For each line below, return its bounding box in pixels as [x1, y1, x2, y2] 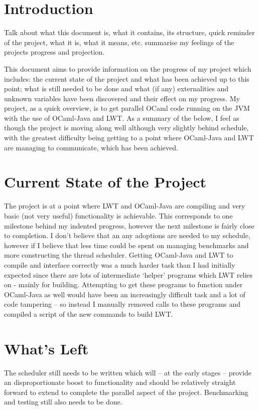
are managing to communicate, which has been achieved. [4, 142, 178, 152]
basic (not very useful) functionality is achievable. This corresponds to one [4, 210, 233, 221]
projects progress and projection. [4, 47, 105, 57]
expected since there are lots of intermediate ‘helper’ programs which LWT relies [4, 269, 253, 280]
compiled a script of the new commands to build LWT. [4, 308, 173, 319]
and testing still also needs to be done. [4, 396, 122, 407]
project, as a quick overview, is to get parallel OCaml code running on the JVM [4, 103, 250, 113]
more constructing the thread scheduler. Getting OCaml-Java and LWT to [4, 250, 233, 260]
